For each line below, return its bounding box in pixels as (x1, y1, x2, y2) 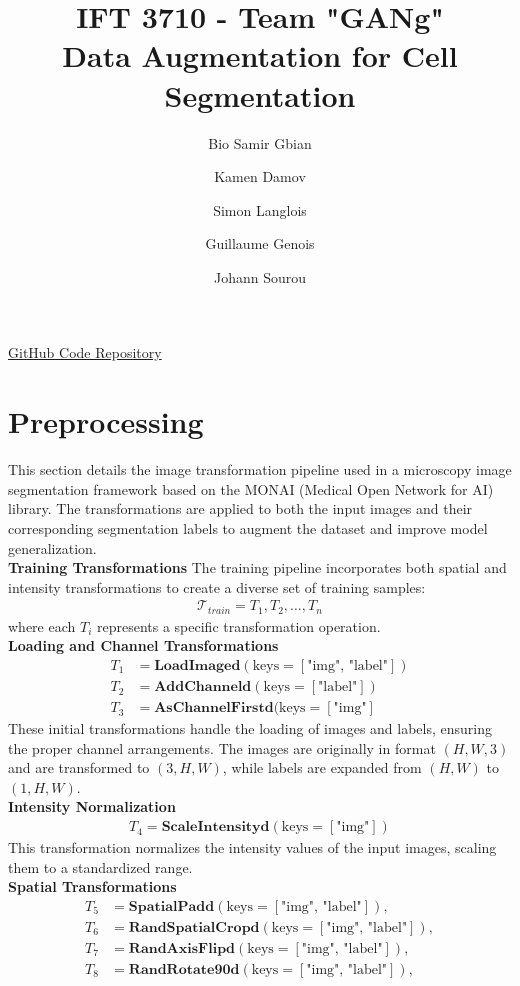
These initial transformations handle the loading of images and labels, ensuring (8, 718, 493, 739)
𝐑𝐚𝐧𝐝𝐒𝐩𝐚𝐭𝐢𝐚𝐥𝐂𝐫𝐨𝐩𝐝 (128, 920, 260, 935)
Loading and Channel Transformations (8, 635, 279, 656)
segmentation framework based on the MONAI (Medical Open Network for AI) (8, 478, 494, 499)
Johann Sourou (213, 266, 307, 287)
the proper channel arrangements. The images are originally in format (8, 737, 436, 758)
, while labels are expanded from (222, 757, 422, 778)
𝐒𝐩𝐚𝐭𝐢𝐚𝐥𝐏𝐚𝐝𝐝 (128, 899, 215, 914)
